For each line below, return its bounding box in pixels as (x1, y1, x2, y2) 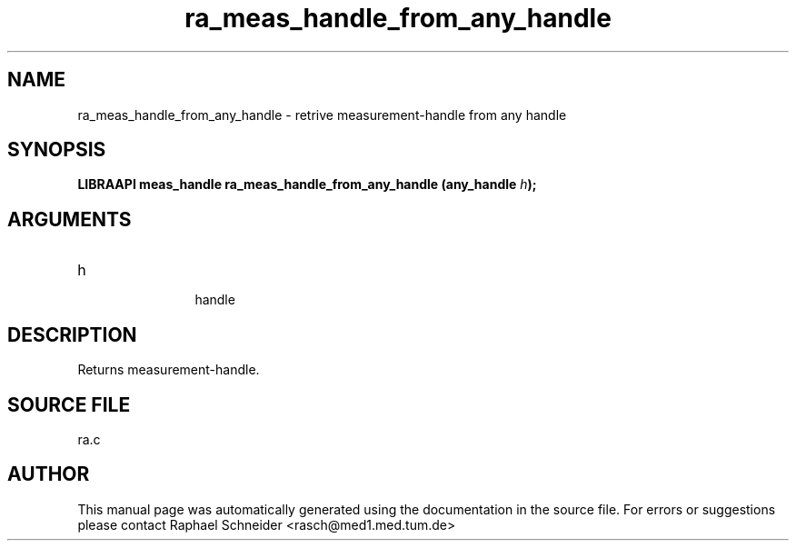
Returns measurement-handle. (77, 362, 260, 378)
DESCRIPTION (7, 323, 137, 346)
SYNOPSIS (7, 138, 106, 162)
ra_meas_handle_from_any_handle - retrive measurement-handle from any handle (77, 106, 567, 123)
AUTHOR (7, 463, 90, 486)
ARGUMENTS (7, 207, 132, 231)
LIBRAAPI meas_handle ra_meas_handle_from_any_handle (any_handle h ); (77, 176, 537, 193)
